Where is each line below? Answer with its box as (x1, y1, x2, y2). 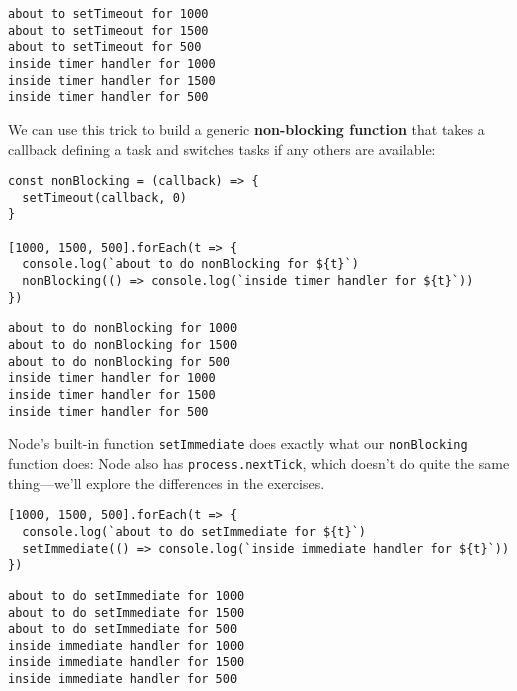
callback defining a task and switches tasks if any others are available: (8, 138, 436, 159)
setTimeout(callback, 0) (22, 190, 187, 205)
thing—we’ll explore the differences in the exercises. (8, 472, 325, 493)
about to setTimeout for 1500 (8, 23, 209, 38)
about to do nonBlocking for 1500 (8, 338, 238, 353)
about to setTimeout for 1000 (8, 7, 209, 21)
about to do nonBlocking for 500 (8, 354, 230, 369)
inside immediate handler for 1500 (8, 655, 245, 670)
